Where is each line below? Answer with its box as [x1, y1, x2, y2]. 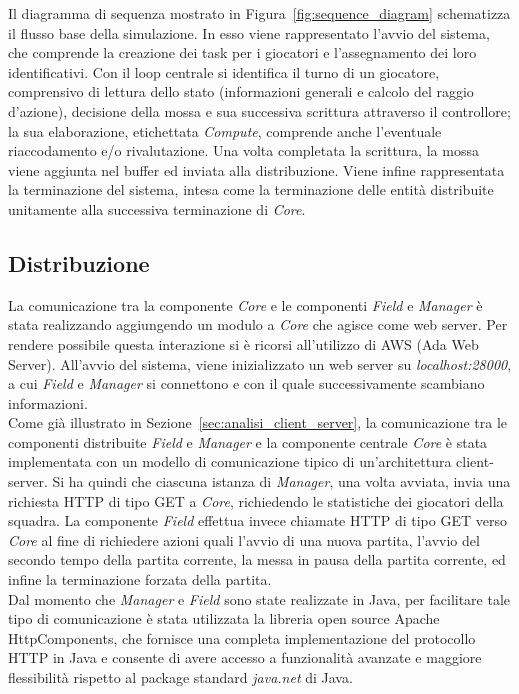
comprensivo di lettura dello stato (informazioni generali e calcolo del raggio [8, 81, 474, 102]
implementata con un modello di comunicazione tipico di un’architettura [8, 451, 452, 472]
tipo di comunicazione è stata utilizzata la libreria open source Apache [8, 608, 440, 629]
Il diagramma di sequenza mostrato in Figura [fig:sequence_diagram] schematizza [8, 3, 511, 23]
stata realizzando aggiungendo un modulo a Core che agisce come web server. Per [8, 314, 508, 335]
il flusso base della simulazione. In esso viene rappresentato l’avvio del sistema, [8, 22, 490, 43]
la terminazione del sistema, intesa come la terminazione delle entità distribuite [8, 179, 494, 200]
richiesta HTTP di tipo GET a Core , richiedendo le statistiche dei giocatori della [8, 490, 504, 511]
